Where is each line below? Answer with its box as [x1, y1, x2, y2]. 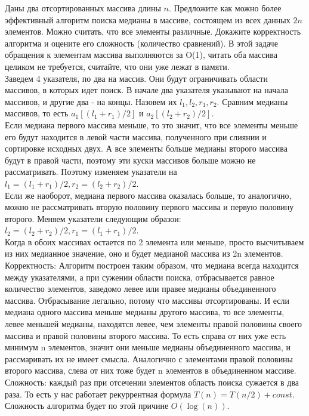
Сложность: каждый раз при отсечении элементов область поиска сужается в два [5, 376, 299, 388]
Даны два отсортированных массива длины [5, 2, 161, 14]
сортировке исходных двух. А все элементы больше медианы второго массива [5, 142, 288, 155]
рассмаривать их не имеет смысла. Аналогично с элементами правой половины [5, 352, 293, 365]
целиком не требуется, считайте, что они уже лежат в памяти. [5, 60, 230, 72]
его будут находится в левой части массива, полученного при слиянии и [5, 130, 267, 143]
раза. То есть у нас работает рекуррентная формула [5, 387, 191, 400]
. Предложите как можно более [168, 2, 282, 14]
